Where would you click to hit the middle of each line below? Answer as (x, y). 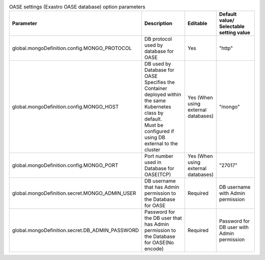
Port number (159, 156)
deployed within (163, 95)
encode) (154, 249)
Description (158, 24)
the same (155, 101)
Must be (154, 125)
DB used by (158, 64)
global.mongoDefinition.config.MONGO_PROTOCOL (72, 48)
